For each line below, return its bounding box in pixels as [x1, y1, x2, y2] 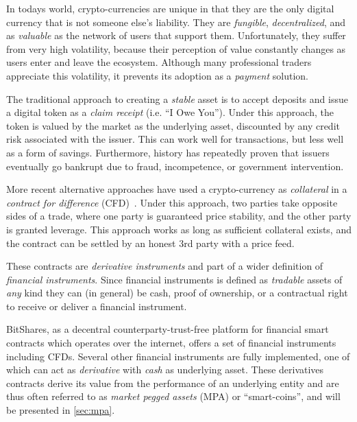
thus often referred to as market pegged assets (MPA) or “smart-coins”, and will [6, 389, 341, 403]
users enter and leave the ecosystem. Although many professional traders [6, 55, 312, 69]
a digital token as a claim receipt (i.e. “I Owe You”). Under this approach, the [6, 105, 334, 119]
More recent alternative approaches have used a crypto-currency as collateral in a [6, 182, 347, 196]
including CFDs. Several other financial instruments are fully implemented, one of [6, 349, 350, 363]
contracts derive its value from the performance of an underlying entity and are [6, 375, 339, 390]
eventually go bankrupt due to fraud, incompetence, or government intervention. [6, 159, 344, 173]
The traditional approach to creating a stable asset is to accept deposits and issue [6, 91, 348, 106]
